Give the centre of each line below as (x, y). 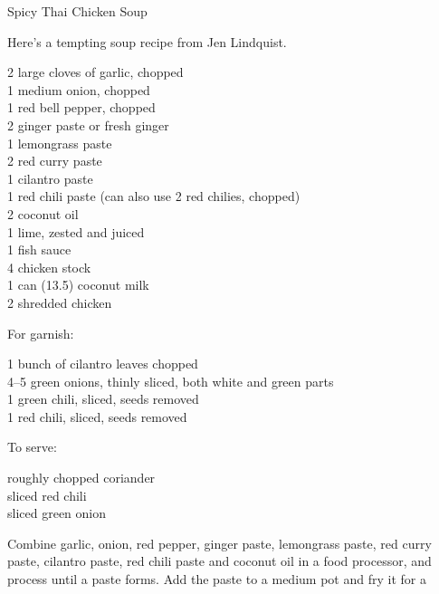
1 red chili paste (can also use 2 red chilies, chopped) (154, 196)
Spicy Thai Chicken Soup (77, 11)
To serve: (32, 447)
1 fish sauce (39, 249)
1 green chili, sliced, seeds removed (103, 399)
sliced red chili (47, 495)
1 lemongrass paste (60, 143)
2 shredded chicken (60, 302)
